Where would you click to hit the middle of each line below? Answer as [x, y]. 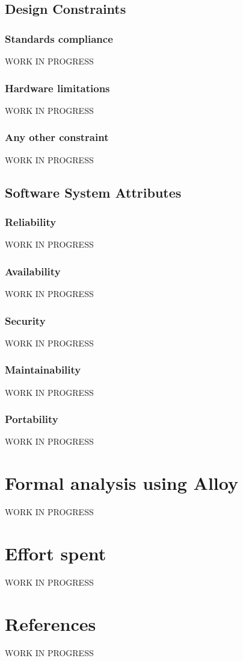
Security [25, 320]
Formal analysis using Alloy [121, 483]
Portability [32, 419]
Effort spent [56, 553]
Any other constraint [57, 137]
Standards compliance [59, 38]
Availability [33, 271]
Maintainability [43, 370]
